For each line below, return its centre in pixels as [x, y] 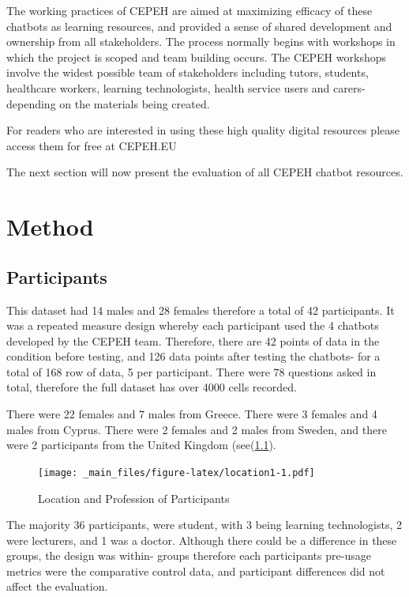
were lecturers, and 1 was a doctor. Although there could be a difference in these [202, 540]
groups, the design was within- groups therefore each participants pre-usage [189, 555]
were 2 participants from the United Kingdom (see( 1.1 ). [141, 445]
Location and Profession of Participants [134, 498]
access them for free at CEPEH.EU [92, 145]
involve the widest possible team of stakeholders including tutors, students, [188, 72]
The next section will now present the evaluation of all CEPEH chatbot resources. [205, 172]
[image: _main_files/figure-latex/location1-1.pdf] [176, 472]
